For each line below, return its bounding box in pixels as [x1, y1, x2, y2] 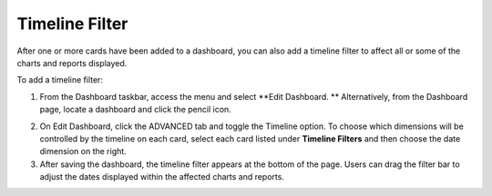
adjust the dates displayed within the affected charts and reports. [39, 171, 284, 182]
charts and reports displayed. [16, 57, 128, 68]
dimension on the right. [39, 146, 127, 157]
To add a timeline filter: [16, 74, 104, 85]
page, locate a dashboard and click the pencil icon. [39, 104, 231, 115]
